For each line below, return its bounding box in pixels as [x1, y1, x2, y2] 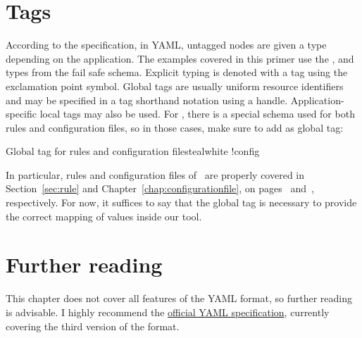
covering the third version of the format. [6, 318, 180, 333]
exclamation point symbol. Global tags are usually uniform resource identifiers [6, 78, 344, 93]
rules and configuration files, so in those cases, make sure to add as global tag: [6, 120, 344, 134]
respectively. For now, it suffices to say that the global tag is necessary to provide [6, 195, 357, 210]
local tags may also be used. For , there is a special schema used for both [39, 106, 355, 121]
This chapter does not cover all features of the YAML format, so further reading [6, 291, 352, 306]
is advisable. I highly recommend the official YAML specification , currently [6, 304, 330, 319]
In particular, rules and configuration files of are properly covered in [6, 167, 305, 182]
